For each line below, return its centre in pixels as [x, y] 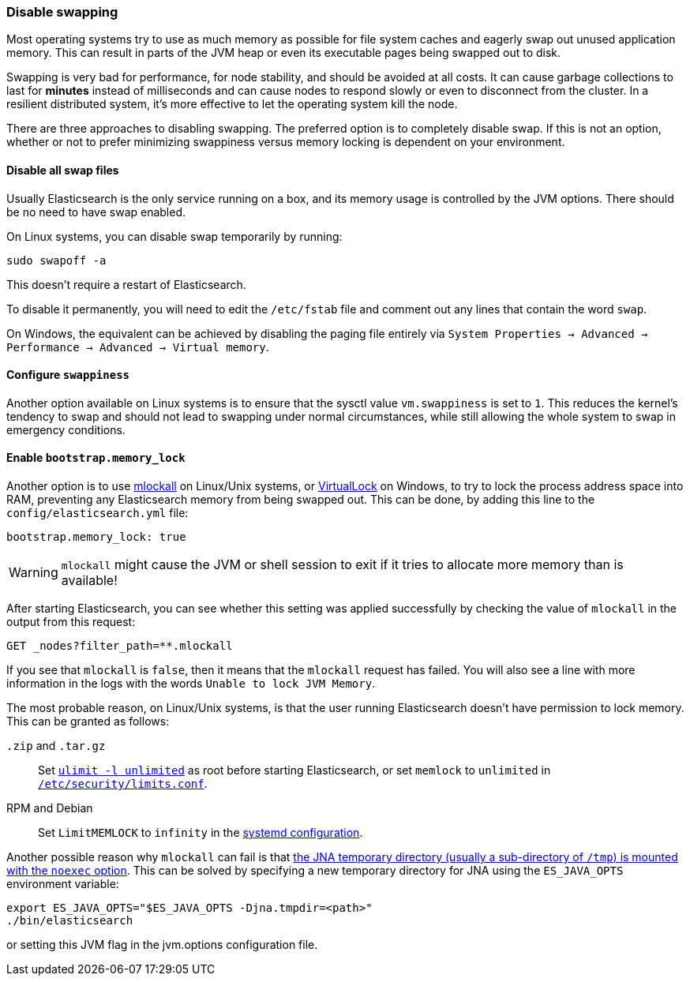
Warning [34, 573]
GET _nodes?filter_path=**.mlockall [120, 646]
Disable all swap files [63, 170]
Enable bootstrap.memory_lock [96, 458]
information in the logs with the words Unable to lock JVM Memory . [191, 684]
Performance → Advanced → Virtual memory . [138, 347]
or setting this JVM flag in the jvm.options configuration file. [162, 945]
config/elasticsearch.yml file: [97, 513]
